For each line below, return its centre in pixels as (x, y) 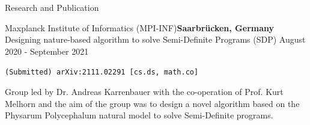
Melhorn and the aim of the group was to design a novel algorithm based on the (152, 103)
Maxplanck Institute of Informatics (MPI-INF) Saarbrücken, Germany (140, 27)
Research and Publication (52, 7)
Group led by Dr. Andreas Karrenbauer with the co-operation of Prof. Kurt (144, 92)
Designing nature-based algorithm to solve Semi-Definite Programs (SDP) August (155, 39)
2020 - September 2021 (47, 51)
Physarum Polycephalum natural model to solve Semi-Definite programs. (139, 115)
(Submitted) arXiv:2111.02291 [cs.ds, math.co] (102, 72)
